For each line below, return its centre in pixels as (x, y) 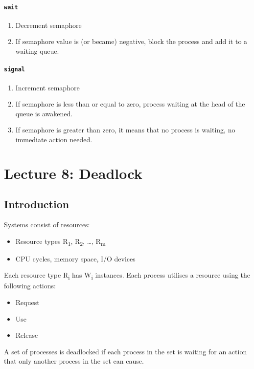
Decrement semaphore (48, 25)
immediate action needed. (54, 139)
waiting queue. (37, 51)
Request (27, 302)
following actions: (30, 286)
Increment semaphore (47, 87)
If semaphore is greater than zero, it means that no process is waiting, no (125, 130)
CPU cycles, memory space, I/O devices (75, 258)
